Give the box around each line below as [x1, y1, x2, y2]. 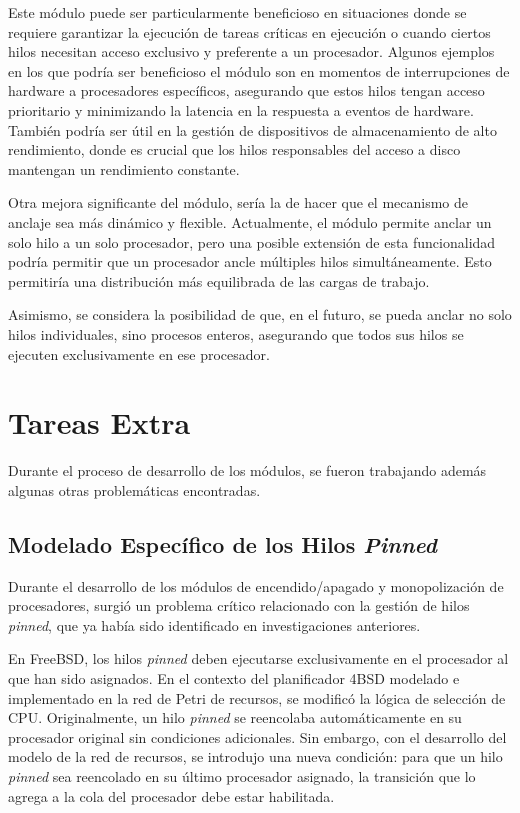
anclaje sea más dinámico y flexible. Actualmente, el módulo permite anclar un [8, 211, 492, 232]
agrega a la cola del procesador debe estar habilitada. [8, 785, 335, 806]
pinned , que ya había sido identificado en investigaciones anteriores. [8, 614, 421, 635]
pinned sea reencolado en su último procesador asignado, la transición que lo [8, 765, 476, 786]
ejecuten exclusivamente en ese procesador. [8, 343, 270, 364]
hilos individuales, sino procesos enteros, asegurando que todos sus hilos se [8, 323, 464, 344]
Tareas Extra [8, 402, 191, 443]
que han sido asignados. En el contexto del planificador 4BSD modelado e [8, 667, 460, 688]
